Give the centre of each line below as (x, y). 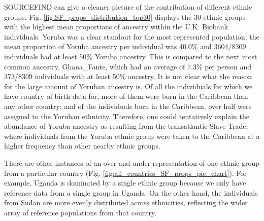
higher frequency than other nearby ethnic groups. (82, 146)
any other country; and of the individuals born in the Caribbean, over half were (128, 106)
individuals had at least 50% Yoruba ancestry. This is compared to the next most (131, 56)
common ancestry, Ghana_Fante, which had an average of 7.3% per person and (128, 66)
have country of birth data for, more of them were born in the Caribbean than (126, 96)
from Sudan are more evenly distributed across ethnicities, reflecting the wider (126, 202)
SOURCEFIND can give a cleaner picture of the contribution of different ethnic (128, 7)
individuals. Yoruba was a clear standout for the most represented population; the (132, 36)
